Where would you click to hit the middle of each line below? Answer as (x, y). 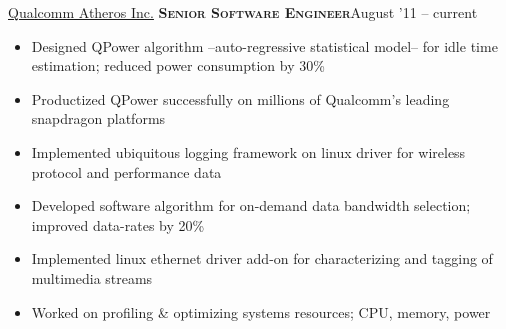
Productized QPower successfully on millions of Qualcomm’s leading (240, 98)
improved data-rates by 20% (118, 224)
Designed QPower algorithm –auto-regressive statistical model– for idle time (264, 45)
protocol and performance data (126, 171)
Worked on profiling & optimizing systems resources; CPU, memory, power (261, 311)
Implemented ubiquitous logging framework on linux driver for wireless (248, 151)
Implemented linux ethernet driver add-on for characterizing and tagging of (262, 258)
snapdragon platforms (98, 118)
